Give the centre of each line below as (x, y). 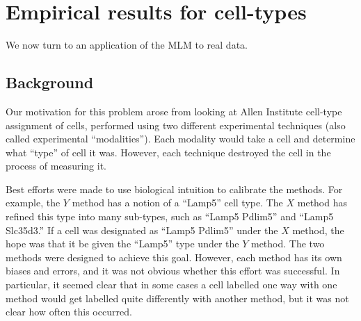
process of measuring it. (56, 166)
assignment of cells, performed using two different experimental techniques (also (176, 125)
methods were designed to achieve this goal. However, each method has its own (174, 257)
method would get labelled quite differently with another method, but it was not (177, 298)
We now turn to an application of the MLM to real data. (127, 45)
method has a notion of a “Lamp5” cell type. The (177, 203)
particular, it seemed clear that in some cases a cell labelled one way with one (171, 285)
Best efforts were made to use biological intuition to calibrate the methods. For (174, 189)
